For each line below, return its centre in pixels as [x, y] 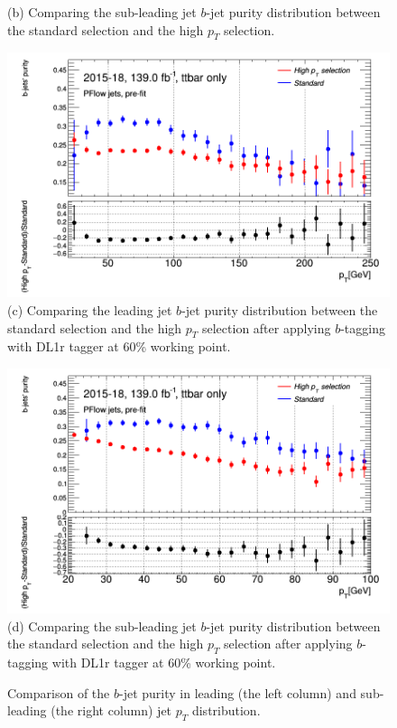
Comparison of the [59, 692]
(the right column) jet [111, 710]
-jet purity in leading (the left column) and [237, 692]
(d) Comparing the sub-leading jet [102, 625]
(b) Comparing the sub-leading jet [102, 12]
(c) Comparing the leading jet [90, 310]
